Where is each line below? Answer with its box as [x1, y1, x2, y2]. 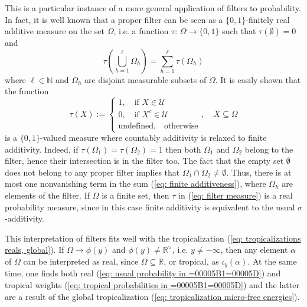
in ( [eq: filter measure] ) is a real [178, 189, 293, 202]
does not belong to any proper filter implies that [5, 166, 180, 178]
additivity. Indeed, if [5, 143, 79, 155]
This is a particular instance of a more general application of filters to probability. [5, 2, 301, 14]
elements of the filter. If [5, 189, 90, 202]
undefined [118, 121, 153, 130]
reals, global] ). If [5, 243, 64, 256]
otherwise [164, 121, 198, 130]
